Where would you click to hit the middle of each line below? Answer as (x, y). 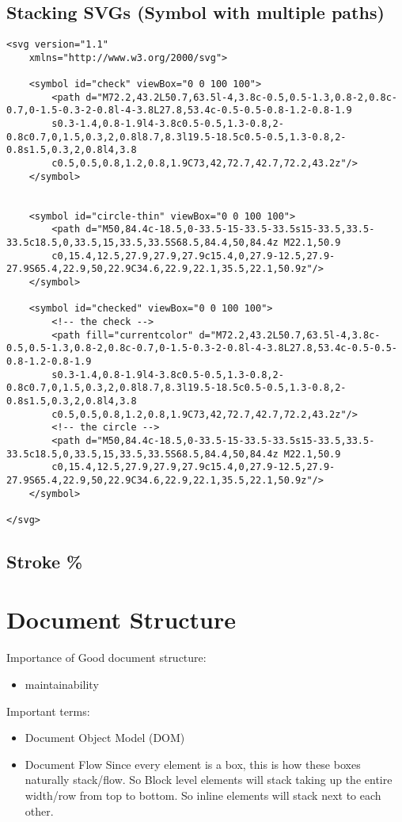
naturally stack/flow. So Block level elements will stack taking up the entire (209, 780)
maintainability (62, 684)
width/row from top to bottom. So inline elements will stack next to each (203, 795)
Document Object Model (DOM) (105, 738)
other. (39, 811)
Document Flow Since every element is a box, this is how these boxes (193, 764)
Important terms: (48, 711)
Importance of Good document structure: (106, 658)
